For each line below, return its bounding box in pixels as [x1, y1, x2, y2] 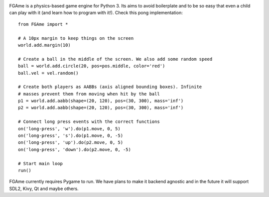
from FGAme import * [18, 21, 68, 27]
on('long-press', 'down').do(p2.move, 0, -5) [18, 147, 132, 152]
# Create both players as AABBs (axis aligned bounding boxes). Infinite [18, 84, 202, 90]
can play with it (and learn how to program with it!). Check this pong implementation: [9, 10, 183, 16]
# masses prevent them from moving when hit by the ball [18, 91, 160, 97]
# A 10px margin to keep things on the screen [18, 35, 134, 41]
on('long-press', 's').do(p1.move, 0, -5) [18, 133, 124, 139]
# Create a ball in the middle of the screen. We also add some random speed [18, 56, 213, 62]
